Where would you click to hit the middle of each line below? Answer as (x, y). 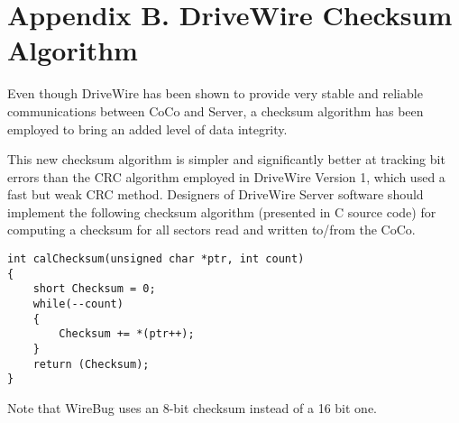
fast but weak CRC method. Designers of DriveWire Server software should (216, 194)
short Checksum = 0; (94, 289)
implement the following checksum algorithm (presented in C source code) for (222, 211)
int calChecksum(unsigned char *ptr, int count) (156, 259)
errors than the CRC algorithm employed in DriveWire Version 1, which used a (226, 176)
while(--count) (78, 304)
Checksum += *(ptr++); (127, 334)
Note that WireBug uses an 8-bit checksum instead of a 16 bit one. (193, 407)
